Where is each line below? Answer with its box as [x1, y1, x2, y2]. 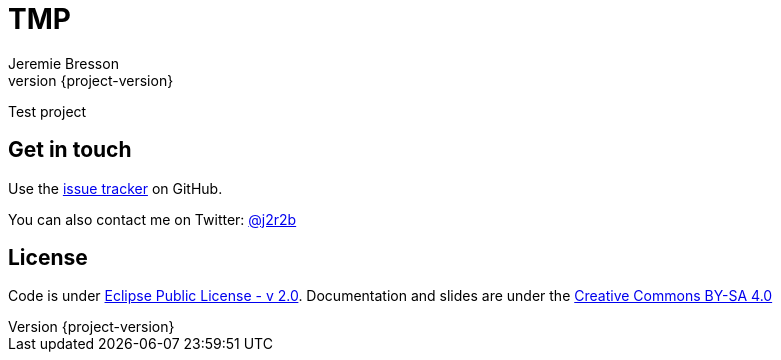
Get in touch [8, 137, 132, 163]
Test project [8, 102, 87, 120]
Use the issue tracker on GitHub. [8, 179, 223, 197]
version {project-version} [8, 71, 174, 89]
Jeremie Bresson [8, 54, 119, 72]
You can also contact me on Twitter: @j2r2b [8, 210, 297, 228]
